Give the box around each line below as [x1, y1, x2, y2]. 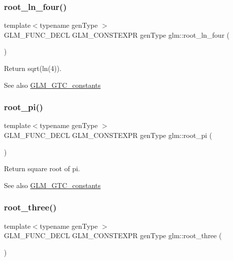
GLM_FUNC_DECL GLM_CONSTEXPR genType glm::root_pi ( [4, 130, 212, 140]
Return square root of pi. [4, 163, 80, 174]
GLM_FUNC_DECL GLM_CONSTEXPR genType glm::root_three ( [4, 230, 222, 241]
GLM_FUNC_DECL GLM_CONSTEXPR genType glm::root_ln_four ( [4, 29, 230, 40]
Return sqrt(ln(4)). [4, 63, 61, 73]
